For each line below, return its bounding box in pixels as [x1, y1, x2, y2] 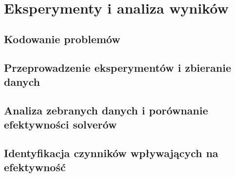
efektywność [4, 160, 66, 175]
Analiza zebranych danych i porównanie [4, 102, 208, 117]
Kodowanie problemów [4, 31, 121, 46]
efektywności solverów [4, 117, 117, 132]
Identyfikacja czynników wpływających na [4, 145, 218, 160]
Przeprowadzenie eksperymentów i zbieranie [4, 60, 231, 75]
